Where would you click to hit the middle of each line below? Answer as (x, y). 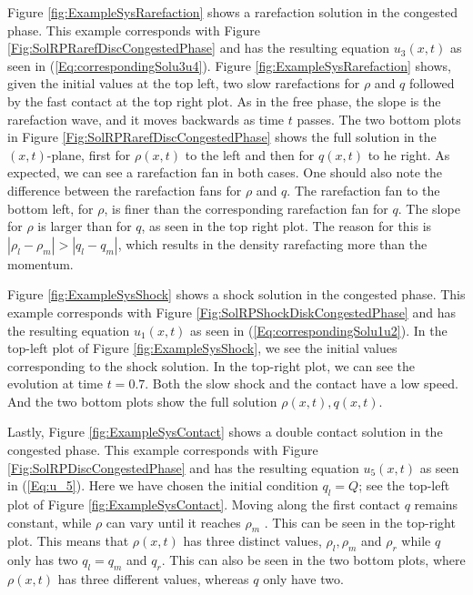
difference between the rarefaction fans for (125, 190)
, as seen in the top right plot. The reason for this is (287, 226)
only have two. (303, 579)
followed (432, 83)
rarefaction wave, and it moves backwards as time (146, 119)
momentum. (40, 263)
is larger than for (85, 226)
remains (436, 504)
